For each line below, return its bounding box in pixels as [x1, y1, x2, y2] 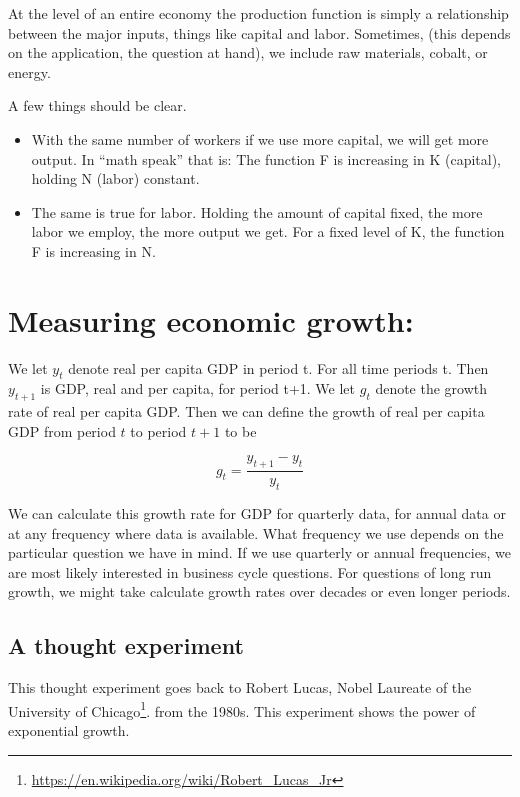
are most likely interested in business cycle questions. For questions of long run [8, 561, 492, 582]
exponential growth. [8, 720, 130, 741]
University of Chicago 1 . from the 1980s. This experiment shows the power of [8, 697, 476, 721]
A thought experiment [8, 630, 244, 661]
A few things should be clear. [8, 95, 187, 116]
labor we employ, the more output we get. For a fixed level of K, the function [31, 221, 505, 242]
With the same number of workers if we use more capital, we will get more [31, 128, 489, 149]
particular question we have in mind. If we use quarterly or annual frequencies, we [8, 542, 511, 563]
